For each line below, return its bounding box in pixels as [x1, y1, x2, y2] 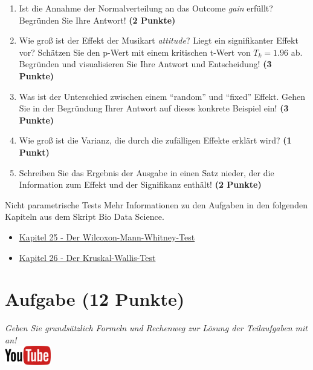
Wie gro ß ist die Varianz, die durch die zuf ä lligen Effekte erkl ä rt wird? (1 [19, 134, 292, 147]
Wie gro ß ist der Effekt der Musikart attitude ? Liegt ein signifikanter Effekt [19, 34, 298, 47]
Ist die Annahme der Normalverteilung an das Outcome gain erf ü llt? [19, 2, 273, 14]
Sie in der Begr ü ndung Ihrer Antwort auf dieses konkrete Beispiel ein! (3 [19, 102, 289, 114]
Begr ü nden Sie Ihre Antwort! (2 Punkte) [19, 13, 176, 26]
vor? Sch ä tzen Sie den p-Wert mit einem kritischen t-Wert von [19, 45, 251, 58]
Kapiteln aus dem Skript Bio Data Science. [5, 210, 164, 223]
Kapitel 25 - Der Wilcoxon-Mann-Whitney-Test [19, 230, 195, 243]
